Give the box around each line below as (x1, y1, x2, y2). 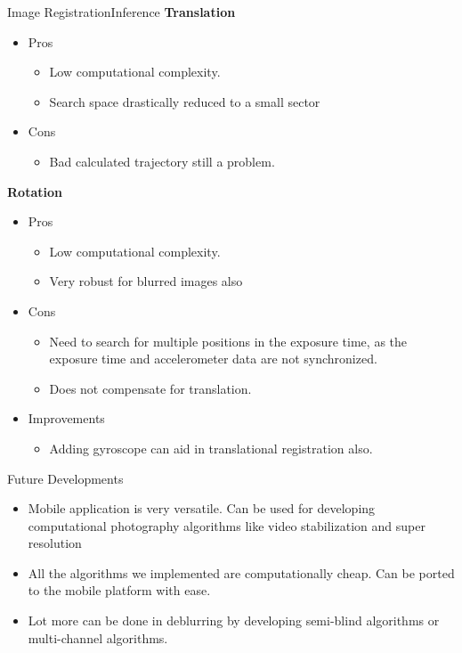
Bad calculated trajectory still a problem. (49, 151, 275, 170)
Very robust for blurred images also (49, 272, 243, 290)
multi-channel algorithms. (28, 628, 168, 647)
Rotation (7, 182, 62, 200)
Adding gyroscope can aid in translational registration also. (49, 438, 373, 457)
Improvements (28, 409, 105, 428)
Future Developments (7, 469, 124, 487)
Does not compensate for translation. (49, 379, 252, 397)
